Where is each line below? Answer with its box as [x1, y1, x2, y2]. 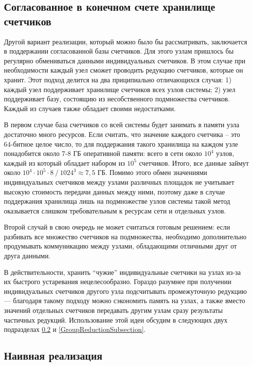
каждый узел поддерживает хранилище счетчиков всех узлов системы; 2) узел [4, 84, 235, 94]
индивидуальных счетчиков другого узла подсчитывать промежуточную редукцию [4, 286, 247, 296]
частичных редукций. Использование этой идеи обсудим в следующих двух [4, 314, 228, 325]
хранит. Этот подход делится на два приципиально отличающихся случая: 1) [4, 74, 232, 84]
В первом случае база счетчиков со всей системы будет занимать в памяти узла [4, 119, 239, 130]
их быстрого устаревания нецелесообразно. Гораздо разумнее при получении [4, 276, 232, 287]
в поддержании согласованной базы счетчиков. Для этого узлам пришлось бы [4, 46, 234, 56]
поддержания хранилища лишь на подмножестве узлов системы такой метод [4, 196, 230, 206]
